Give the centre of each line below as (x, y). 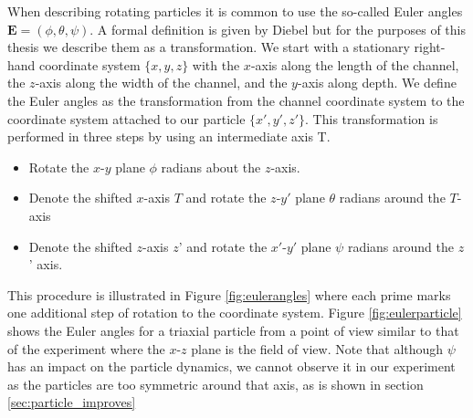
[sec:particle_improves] (72, 402)
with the (216, 64)
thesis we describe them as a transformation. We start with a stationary (209, 47)
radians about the (211, 167)
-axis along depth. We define (377, 83)
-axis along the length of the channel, (355, 64)
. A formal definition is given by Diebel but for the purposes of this (278, 29)
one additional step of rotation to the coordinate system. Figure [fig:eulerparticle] (235, 313)
